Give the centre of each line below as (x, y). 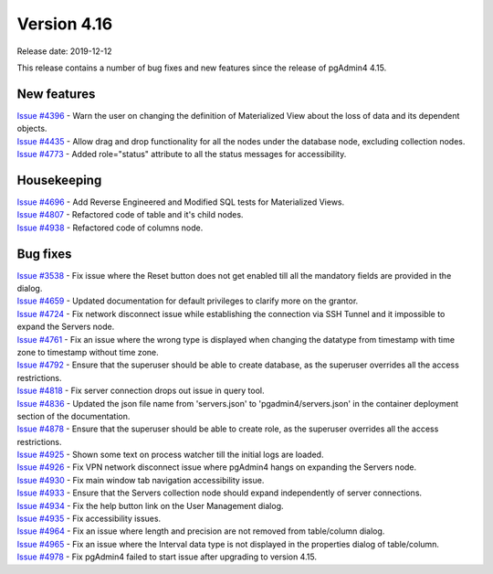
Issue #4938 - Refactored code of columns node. (110, 228)
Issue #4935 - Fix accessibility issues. (89, 519)
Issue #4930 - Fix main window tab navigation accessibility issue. (141, 480)
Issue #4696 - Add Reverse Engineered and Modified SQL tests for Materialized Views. (181, 202)
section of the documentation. (73, 416)
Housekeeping (59, 180)
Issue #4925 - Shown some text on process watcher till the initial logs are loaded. (170, 455)
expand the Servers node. (66, 327)
